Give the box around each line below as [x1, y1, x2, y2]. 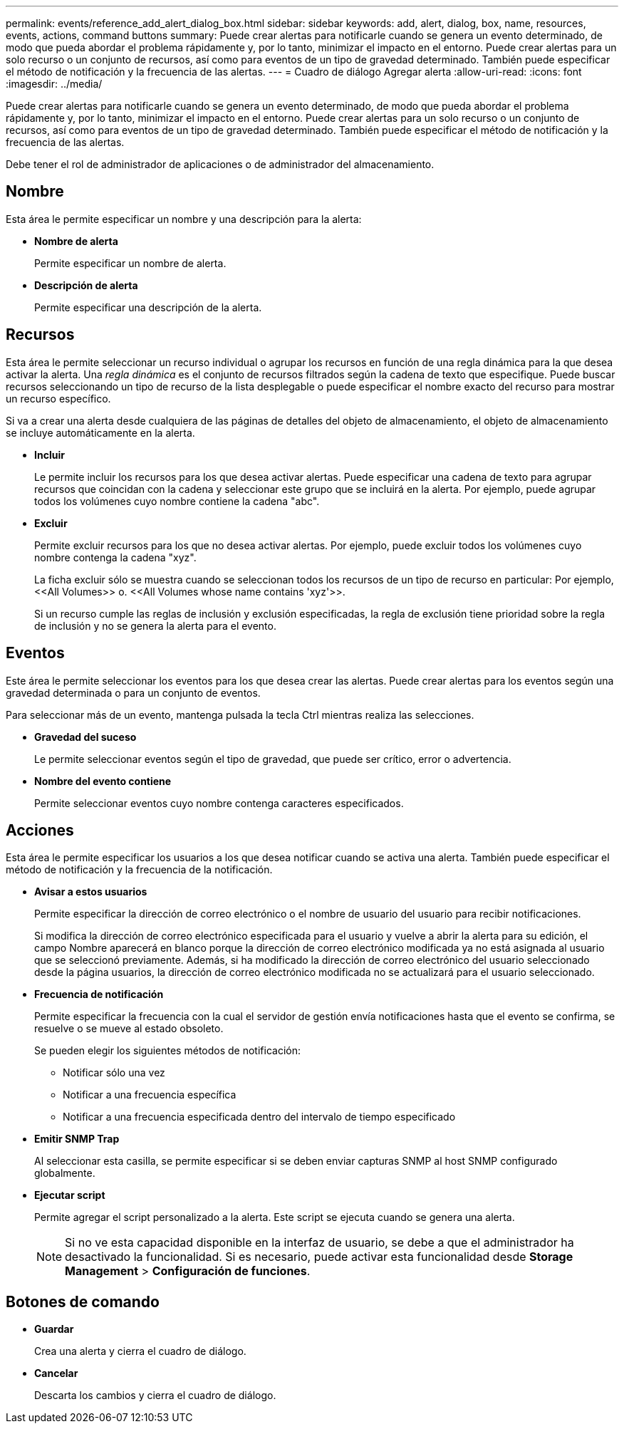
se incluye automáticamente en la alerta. [6, 426, 195, 439]
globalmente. [34, 1167, 95, 1180]
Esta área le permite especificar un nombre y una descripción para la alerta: [6, 212, 362, 225]
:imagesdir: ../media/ [6, 78, 103, 90]
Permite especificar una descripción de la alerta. [34, 301, 262, 313]
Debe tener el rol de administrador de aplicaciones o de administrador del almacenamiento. [6, 158, 435, 170]
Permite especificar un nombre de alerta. [34, 256, 227, 269]
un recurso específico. [6, 392, 111, 405]
